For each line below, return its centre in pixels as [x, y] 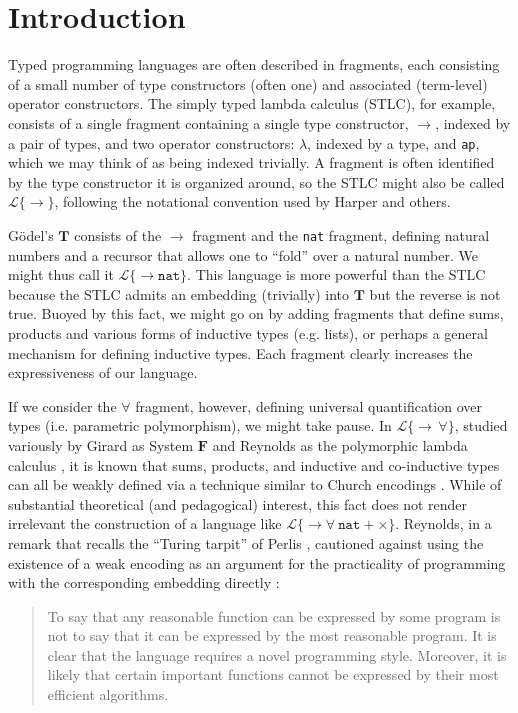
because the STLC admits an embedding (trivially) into [179, 293]
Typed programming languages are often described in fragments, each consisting [254, 64]
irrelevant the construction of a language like [145, 523]
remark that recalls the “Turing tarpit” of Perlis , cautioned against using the [246, 542]
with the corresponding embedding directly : [144, 582]
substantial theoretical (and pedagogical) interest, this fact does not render [238, 503]
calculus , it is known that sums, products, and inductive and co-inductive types [254, 464]
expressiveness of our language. [103, 372]
